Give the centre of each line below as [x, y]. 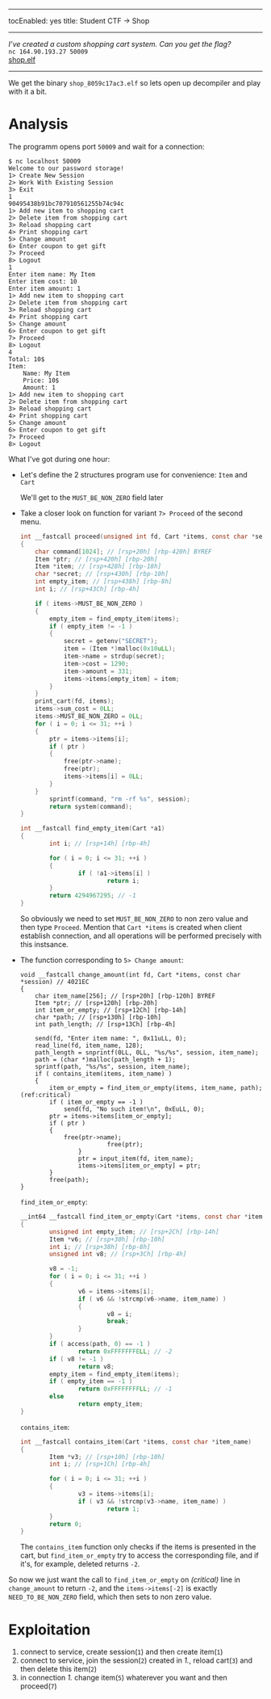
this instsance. [44, 944]
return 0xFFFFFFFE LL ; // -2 [125, 1351]
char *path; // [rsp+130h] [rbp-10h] [98, 1018]
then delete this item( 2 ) [58, 1669]
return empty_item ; [110, 1404]
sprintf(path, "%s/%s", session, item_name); [113, 1067]
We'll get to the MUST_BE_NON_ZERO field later [92, 497]
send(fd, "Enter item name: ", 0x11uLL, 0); [111, 1039]
